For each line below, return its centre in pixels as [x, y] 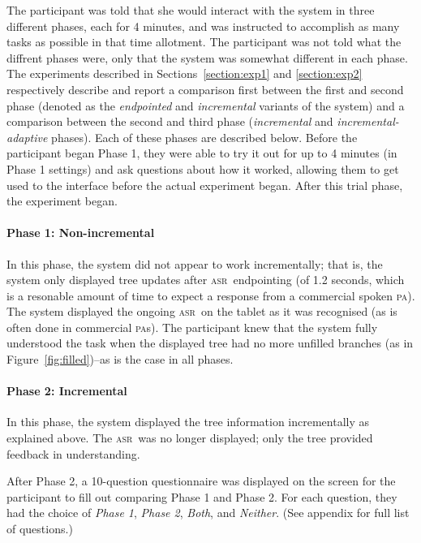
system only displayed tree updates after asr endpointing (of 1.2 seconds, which [206, 280]
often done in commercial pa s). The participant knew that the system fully [192, 327]
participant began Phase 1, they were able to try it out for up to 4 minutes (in [202, 153]
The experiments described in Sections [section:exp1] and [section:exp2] [185, 73]
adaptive [27, 137]
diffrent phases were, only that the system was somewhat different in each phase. [207, 57]
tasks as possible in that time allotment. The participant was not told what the [204, 42]
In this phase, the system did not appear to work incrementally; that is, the [195, 263]
